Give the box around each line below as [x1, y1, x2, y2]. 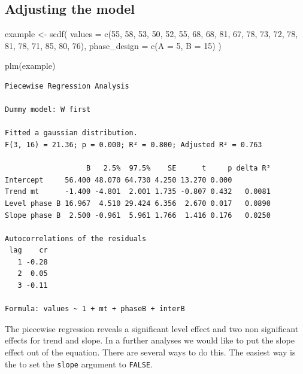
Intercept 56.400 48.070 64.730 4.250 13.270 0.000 [5, 175, 232, 184]
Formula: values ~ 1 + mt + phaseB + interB [5, 305, 185, 314]
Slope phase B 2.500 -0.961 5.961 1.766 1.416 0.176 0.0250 [5, 211, 271, 220]
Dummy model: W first [5, 105, 91, 114]
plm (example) [5, 59, 56, 72]
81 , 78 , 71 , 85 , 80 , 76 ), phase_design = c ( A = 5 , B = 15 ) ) [5, 39, 222, 51]
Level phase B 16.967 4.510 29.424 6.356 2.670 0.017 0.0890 [5, 199, 271, 208]
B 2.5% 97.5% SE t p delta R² [86, 164, 271, 173]
